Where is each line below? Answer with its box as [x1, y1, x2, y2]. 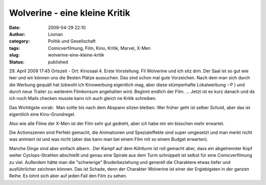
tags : [9, 45, 20, 51]
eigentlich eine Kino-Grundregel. [9, 111, 76, 118]
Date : [9, 25, 21, 31]
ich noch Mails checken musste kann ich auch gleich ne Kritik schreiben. [9, 95, 157, 101]
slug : [9, 52, 20, 58]
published [48, 59, 68, 65]
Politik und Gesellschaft [48, 38, 96, 44]
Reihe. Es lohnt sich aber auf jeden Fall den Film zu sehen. [9, 173, 128, 179]
